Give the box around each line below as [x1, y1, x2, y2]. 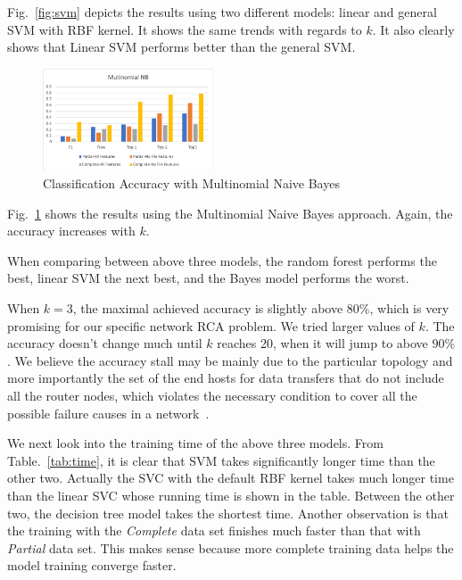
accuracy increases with [7, 221, 136, 240]
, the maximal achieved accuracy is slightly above [72, 299, 343, 318]
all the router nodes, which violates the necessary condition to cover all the [7, 385, 417, 404]
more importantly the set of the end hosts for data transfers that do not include [7, 369, 444, 387]
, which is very [369, 299, 450, 318]
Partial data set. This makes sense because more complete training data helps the [7, 538, 454, 557]
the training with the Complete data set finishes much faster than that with [7, 521, 421, 540]
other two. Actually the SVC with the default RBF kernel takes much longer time [7, 468, 454, 487]
